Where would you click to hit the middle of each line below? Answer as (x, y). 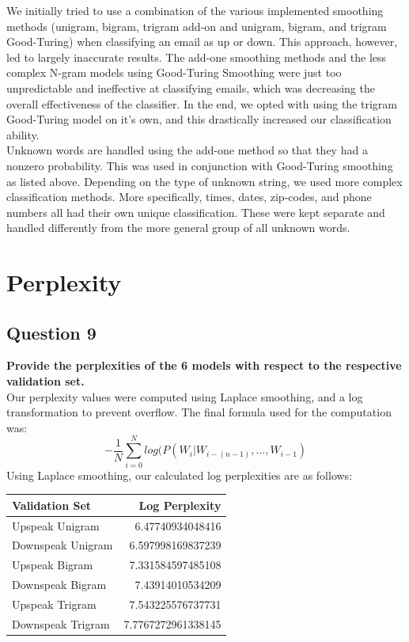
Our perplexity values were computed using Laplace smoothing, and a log (185, 396)
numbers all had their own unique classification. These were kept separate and (196, 212)
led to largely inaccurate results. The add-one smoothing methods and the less (197, 57)
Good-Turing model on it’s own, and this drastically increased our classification (199, 119)
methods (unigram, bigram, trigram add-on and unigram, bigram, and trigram (197, 26)
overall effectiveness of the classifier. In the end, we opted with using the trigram (202, 103)
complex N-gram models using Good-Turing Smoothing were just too (174, 72)
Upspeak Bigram (53, 565)
